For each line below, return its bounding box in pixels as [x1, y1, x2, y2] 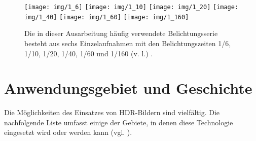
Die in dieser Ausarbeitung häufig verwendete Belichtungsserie [24, 28, 218, 39]
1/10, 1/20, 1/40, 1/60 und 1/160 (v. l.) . [24, 48, 153, 58]
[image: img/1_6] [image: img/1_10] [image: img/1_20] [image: [24, 4, 239, 11]
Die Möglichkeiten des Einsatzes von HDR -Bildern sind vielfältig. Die [4, 107, 220, 118]
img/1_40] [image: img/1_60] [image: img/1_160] [24, 13, 189, 21]
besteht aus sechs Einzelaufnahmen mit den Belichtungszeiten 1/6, [24, 38, 231, 48]
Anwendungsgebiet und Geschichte [4, 78, 252, 98]
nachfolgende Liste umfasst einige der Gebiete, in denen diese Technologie [4, 117, 233, 127]
